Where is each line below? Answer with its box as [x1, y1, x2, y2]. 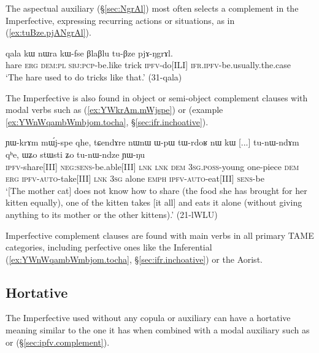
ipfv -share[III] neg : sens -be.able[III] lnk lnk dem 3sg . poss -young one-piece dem [6, 160, 299, 173]
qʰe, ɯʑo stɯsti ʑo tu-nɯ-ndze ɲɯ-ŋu [6, 147, 145, 160]
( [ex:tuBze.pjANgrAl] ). [6, 26, 91, 39]
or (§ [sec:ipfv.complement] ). [6, 335, 110, 348]
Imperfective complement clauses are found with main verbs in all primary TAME [6, 228, 314, 241]
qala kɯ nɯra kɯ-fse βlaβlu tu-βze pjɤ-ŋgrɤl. [6, 46, 173, 59]
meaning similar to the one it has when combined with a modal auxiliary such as [6, 324, 310, 336]
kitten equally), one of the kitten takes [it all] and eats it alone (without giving [6, 196, 302, 209]
